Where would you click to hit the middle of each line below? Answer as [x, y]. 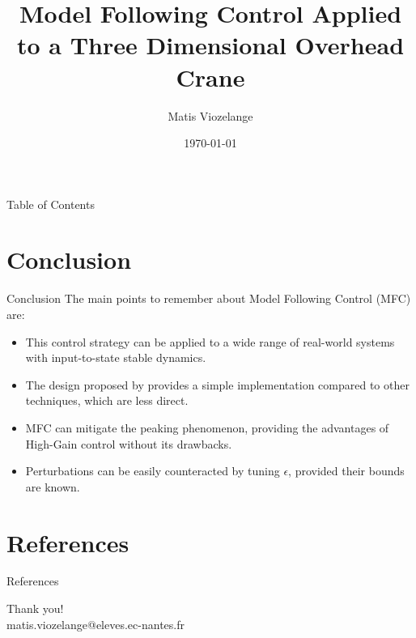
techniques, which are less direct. [107, 400]
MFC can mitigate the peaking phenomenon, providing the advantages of [207, 427]
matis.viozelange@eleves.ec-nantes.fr [96, 624]
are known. [53, 486]
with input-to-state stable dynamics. [116, 357]
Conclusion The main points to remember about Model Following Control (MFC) [209, 298]
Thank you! [35, 608]
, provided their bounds [346, 471]
